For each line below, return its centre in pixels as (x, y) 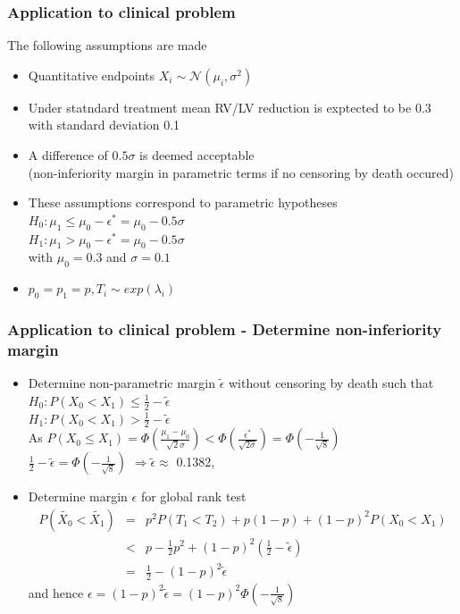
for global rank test (193, 496)
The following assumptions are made (107, 45)
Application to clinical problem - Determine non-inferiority (225, 328)
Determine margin (78, 496)
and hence (56, 592)
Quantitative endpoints (92, 75)
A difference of (68, 155)
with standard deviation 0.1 (104, 125)
